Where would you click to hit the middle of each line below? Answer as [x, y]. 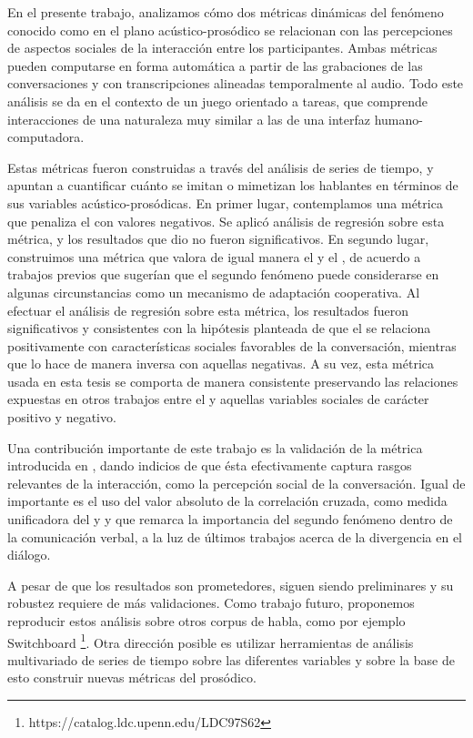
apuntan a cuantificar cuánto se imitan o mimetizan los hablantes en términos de [233, 185]
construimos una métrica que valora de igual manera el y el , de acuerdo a [214, 256]
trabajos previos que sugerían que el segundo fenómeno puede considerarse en [223, 274]
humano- [398, 119]
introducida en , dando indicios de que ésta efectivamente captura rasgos [210, 465]
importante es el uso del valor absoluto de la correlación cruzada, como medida [227, 501]
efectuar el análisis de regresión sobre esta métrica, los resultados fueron [208, 310]
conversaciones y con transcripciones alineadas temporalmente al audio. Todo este [236, 83]
